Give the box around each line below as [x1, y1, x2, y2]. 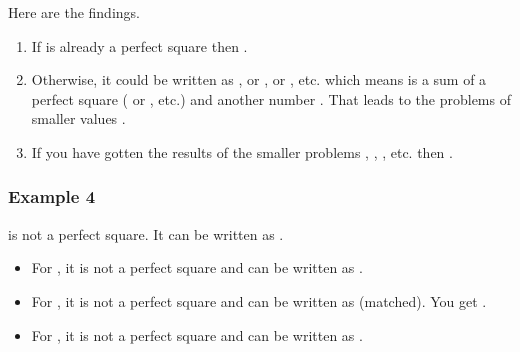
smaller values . [31, 108, 126, 129]
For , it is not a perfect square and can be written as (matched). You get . [31, 290, 487, 311]
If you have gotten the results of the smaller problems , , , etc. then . [31, 141, 453, 162]
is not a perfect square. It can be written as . [8, 223, 284, 244]
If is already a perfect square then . [31, 35, 248, 56]
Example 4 [8, 184, 96, 209]
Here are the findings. [8, 2, 140, 22]
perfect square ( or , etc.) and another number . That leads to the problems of [31, 88, 511, 109]
